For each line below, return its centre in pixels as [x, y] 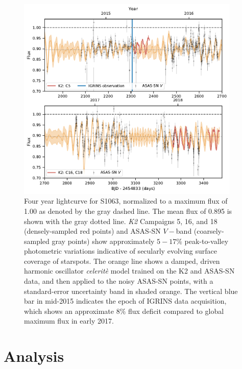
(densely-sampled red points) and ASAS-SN [92, 231]
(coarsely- [209, 231]
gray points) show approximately [103, 241]
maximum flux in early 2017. [69, 321]
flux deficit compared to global [176, 311]
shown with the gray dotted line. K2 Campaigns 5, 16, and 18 [121, 221]
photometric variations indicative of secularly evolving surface [121, 251]
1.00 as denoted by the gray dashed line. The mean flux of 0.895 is [128, 211]
